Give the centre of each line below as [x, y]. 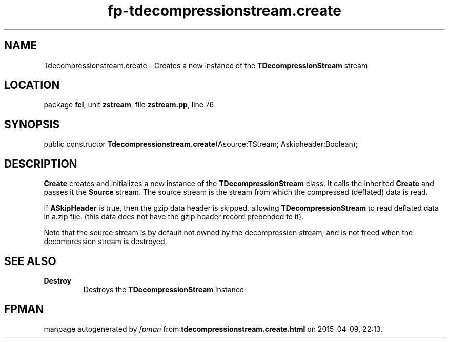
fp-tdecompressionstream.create [224, 11]
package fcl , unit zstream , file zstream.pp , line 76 [129, 105]
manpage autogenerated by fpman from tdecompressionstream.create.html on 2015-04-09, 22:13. [213, 329]
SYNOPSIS [32, 124]
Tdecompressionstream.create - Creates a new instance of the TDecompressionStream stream [206, 65]
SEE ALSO [30, 261]
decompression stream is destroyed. [105, 242]
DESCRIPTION [41, 164]
